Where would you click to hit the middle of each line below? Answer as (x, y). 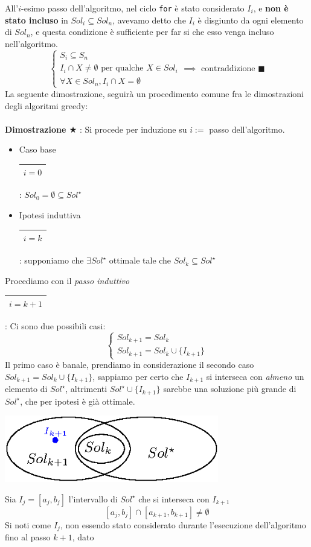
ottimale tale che (140, 260)
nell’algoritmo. (31, 43)
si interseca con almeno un (255, 376)
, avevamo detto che (149, 20)
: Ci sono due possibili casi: (55, 326)
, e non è (271, 8)
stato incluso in (37, 20)
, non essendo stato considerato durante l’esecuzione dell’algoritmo (183, 524)
